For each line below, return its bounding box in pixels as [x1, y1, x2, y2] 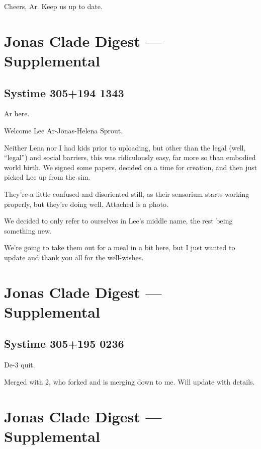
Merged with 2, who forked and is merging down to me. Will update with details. [4, 376, 255, 387]
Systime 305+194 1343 [4, 85, 124, 100]
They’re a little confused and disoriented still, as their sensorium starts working [4, 188, 249, 199]
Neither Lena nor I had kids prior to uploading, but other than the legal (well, [4, 142, 246, 153]
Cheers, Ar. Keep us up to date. [4, 1, 103, 11]
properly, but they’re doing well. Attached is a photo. [4, 198, 168, 209]
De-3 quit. [4, 359, 35, 370]
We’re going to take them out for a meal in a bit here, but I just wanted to [4, 242, 235, 253]
